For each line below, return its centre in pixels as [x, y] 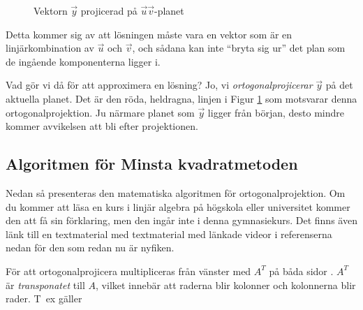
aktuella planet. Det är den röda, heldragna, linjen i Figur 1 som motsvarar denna [181, 98]
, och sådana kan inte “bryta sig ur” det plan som [239, 48]
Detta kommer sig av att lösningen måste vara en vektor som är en [149, 34]
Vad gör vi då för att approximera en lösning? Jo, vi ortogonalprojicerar [159, 85]
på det [339, 85]
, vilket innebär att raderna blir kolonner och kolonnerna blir [226, 285]
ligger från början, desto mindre [276, 112]
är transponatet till [45, 285]
